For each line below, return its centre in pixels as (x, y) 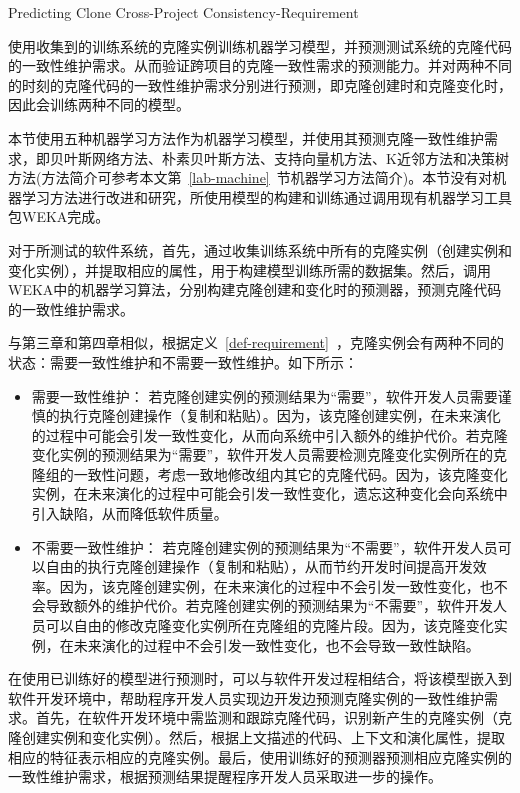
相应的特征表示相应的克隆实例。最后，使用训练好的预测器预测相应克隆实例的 (260, 756)
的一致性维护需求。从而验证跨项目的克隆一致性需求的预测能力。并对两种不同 (260, 65)
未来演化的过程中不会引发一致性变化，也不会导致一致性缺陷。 (276, 644)
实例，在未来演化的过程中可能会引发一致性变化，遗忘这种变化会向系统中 (269, 493)
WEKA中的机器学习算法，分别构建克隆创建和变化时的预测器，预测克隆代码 (255, 289)
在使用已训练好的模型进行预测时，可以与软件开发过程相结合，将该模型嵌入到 (260, 678)
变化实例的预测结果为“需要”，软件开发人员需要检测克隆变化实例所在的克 (269, 454)
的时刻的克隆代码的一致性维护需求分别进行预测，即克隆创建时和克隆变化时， (260, 84)
